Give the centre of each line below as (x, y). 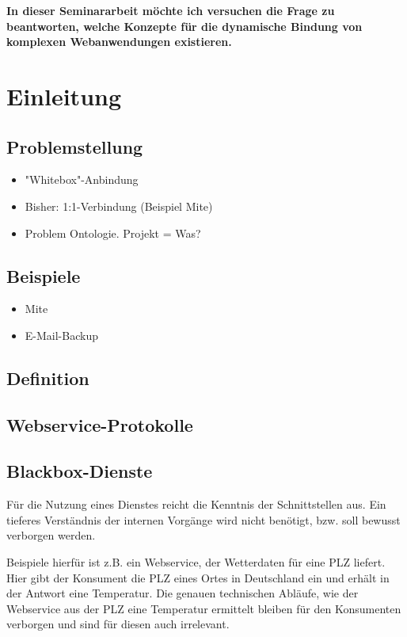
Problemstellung (75, 146)
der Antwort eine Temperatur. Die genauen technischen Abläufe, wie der (183, 593)
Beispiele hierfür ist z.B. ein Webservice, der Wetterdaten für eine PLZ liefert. (196, 562)
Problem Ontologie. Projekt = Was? (113, 233)
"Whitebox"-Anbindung (82, 179)
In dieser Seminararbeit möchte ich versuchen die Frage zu (171, 10)
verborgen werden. (51, 535)
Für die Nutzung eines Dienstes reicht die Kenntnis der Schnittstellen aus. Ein (196, 504)
